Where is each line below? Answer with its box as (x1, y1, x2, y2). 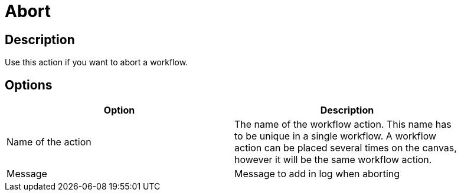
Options (5, 77, 53, 92)
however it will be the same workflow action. (234, 154, 432, 166)
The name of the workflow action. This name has (234, 118, 452, 131)
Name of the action (6, 136, 91, 148)
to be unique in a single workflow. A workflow (234, 130, 437, 142)
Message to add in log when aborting (234, 168, 400, 180)
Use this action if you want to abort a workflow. (5, 57, 188, 68)
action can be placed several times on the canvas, (234, 142, 457, 154)
